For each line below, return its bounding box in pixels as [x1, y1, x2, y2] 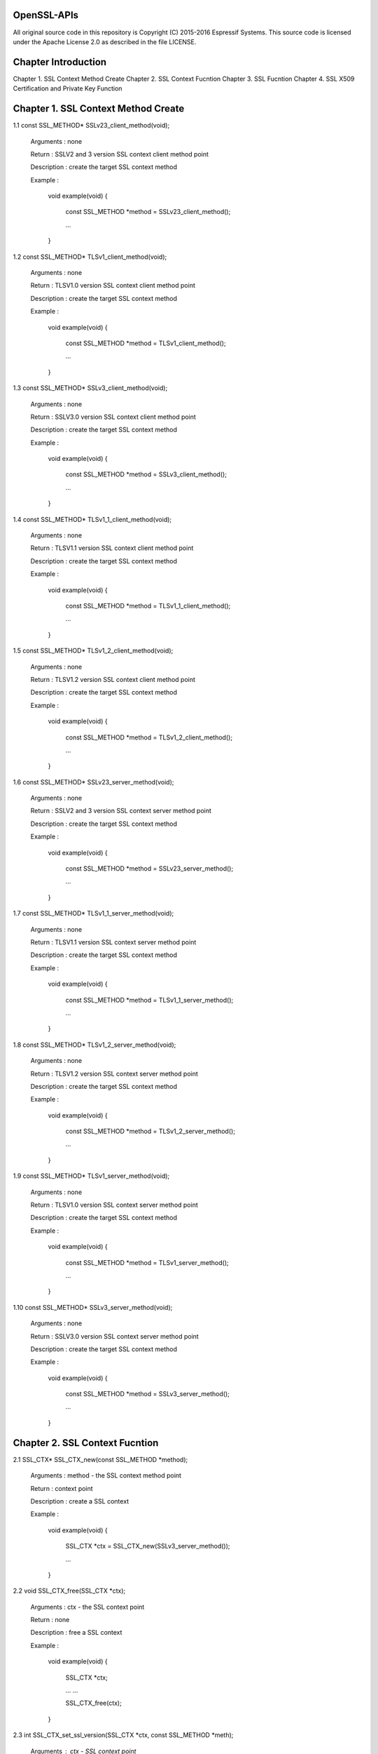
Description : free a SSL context [30, 1628, 122, 1637]
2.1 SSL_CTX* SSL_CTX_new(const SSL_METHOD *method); [13, 1455, 188, 1464]
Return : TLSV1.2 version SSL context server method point [30, 1069, 199, 1078]
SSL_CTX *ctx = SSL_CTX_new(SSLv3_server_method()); [65, 1542, 230, 1551]
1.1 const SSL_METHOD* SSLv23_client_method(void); [13, 121, 170, 130]
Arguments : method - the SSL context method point [30, 1471, 182, 1480]
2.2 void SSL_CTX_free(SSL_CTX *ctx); [13, 1586, 126, 1595]
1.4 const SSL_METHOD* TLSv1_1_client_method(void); [13, 515, 172, 523]
